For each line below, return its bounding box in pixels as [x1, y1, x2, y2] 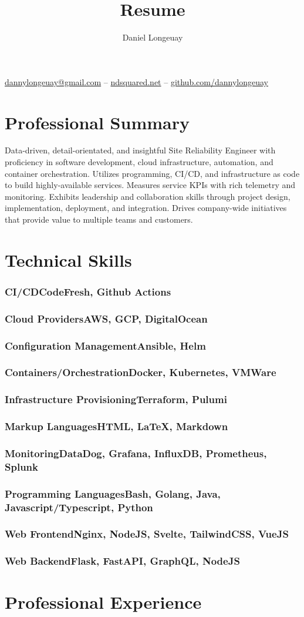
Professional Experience [5, 590, 202, 614]
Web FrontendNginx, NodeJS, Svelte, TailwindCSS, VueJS [5, 527, 289, 541]
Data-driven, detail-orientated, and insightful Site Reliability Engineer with [5, 144, 276, 156]
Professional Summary [5, 110, 190, 134]
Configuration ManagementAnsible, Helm [5, 338, 206, 353]
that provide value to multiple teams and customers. [5, 213, 193, 225]
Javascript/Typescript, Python [5, 499, 153, 514]
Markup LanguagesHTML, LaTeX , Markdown [5, 419, 228, 434]
